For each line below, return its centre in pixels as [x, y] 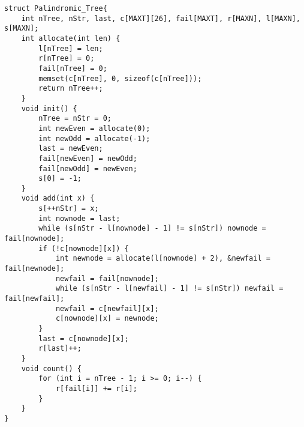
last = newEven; [71, 149]
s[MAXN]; [22, 29]
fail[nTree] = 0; [73, 68]
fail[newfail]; [34, 299]
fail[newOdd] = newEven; [88, 168]
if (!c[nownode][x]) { [84, 248]
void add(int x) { [58, 198]
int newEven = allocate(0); [94, 128]
